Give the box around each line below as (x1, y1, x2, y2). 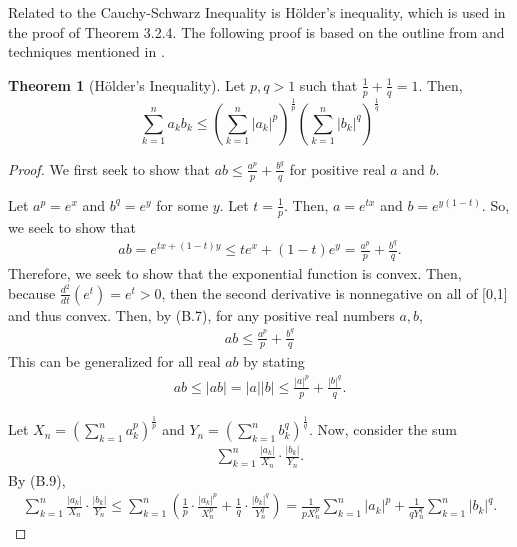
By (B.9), (8, 469, 66, 490)
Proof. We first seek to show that (8, 158, 211, 179)
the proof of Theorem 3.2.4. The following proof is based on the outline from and (8, 21, 505, 42)
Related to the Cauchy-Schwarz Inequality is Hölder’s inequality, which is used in (8, 2, 506, 22)
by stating (243, 351, 305, 372)
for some (156, 194, 209, 215)
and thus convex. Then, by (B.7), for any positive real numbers (8, 304, 395, 325)
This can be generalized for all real (8, 351, 221, 372)
